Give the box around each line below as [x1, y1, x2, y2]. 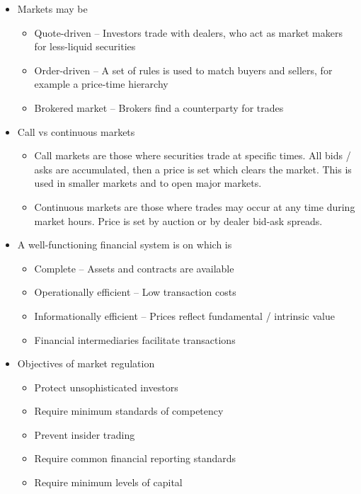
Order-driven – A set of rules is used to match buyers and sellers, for [34, 62, 333, 77]
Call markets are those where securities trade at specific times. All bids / [34, 148, 351, 163]
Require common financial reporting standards [34, 451, 236, 466]
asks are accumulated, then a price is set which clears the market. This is [34, 161, 352, 176]
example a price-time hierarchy [34, 76, 168, 91]
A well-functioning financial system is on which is [17, 237, 232, 252]
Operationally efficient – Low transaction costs [34, 285, 236, 299]
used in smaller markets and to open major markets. [34, 176, 262, 190]
